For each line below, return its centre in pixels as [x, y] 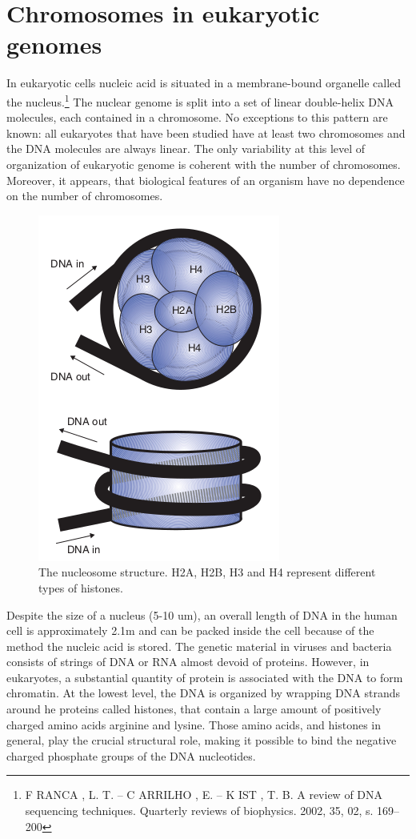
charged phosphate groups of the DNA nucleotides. [131, 755]
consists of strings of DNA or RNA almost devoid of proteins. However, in [188, 662]
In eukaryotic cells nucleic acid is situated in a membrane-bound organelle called [204, 83]
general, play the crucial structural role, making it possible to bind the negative [202, 740]
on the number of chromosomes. [85, 196]
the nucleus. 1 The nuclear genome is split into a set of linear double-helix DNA [200, 100]
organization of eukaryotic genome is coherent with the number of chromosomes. [204, 164]
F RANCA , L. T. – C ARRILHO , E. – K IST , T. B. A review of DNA [204, 795]
